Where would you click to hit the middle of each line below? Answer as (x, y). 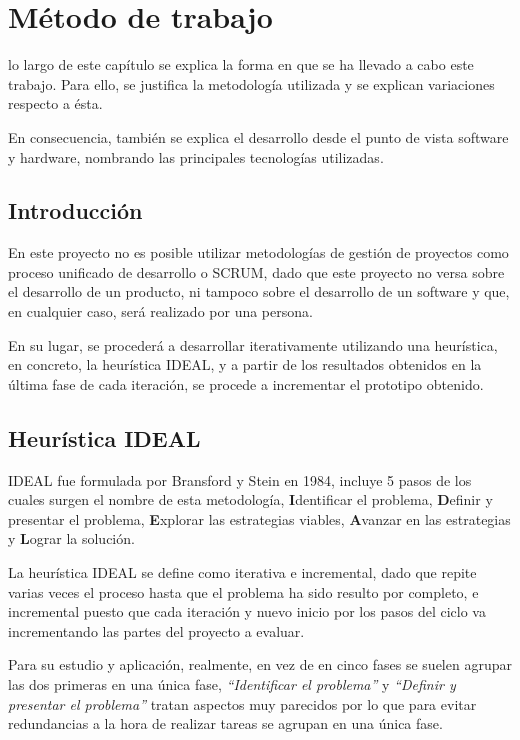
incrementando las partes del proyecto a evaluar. (156, 630)
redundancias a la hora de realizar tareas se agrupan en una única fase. (225, 723)
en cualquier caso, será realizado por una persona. (160, 311)
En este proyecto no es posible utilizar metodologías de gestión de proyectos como (258, 252)
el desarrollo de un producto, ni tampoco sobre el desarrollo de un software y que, (259, 291)
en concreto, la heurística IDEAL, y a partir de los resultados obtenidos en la (245, 364)
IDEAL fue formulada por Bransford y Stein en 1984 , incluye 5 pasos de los (240, 479)
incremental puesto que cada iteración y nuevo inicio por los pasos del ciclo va (247, 611)
